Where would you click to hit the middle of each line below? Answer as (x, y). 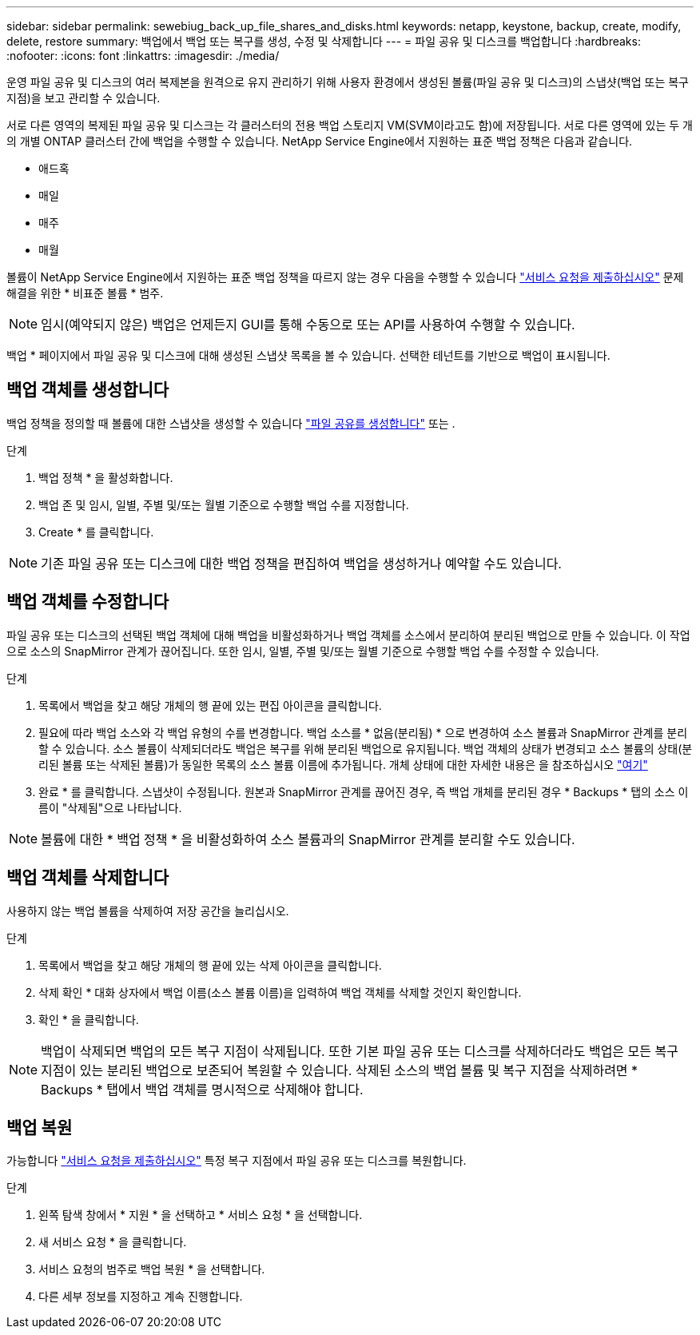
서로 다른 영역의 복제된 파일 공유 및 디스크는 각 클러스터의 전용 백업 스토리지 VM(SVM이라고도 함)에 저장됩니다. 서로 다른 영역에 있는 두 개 (350, 125)
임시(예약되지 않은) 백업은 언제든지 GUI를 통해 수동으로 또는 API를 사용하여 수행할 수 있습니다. (308, 325)
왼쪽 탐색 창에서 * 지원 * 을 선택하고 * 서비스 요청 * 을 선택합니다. (201, 1215)
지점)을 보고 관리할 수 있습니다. (84, 98)
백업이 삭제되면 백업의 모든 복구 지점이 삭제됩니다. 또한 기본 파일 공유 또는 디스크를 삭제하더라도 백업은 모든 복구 (360, 1051)
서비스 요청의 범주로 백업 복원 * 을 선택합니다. (152, 1269)
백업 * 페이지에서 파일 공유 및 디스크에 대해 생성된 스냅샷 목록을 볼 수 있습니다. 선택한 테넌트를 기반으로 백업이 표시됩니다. (308, 355)
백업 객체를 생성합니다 (88, 390)
